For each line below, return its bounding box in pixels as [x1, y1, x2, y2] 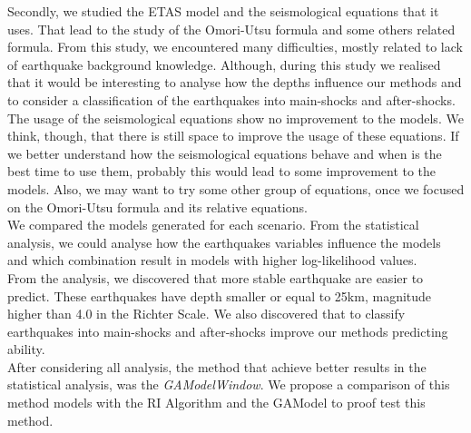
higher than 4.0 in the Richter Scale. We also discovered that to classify [7, 304, 406, 323]
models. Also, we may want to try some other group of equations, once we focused [7, 179, 465, 198]
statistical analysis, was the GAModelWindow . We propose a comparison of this [7, 375, 450, 394]
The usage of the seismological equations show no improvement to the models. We [7, 108, 464, 127]
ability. [7, 340, 45, 359]
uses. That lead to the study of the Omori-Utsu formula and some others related [7, 19, 456, 38]
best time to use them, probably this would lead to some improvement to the [7, 162, 437, 181]
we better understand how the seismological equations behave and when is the [7, 143, 442, 162]
